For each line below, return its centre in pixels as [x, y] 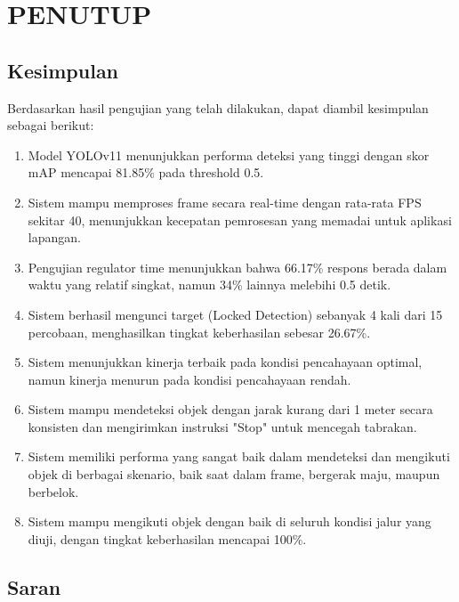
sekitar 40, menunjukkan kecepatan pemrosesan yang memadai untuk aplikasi [240, 220]
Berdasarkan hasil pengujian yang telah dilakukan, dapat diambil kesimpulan [218, 107]
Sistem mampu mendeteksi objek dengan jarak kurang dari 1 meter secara [230, 409]
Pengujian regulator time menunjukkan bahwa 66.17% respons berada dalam [238, 267]
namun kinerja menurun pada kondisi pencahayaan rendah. [189, 379]
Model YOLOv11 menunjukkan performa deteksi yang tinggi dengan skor [229, 155]
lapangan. [54, 237]
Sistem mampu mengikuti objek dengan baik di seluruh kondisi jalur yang [229, 521]
